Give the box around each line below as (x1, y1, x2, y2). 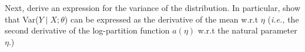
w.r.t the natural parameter (197, 24, 297, 36)
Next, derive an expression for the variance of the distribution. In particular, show (5, 2, 301, 13)
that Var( (5, 13, 39, 25)
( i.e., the (267, 13, 299, 25)
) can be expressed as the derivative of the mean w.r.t (64, 13, 259, 25)
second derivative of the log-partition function (5, 24, 170, 36)
